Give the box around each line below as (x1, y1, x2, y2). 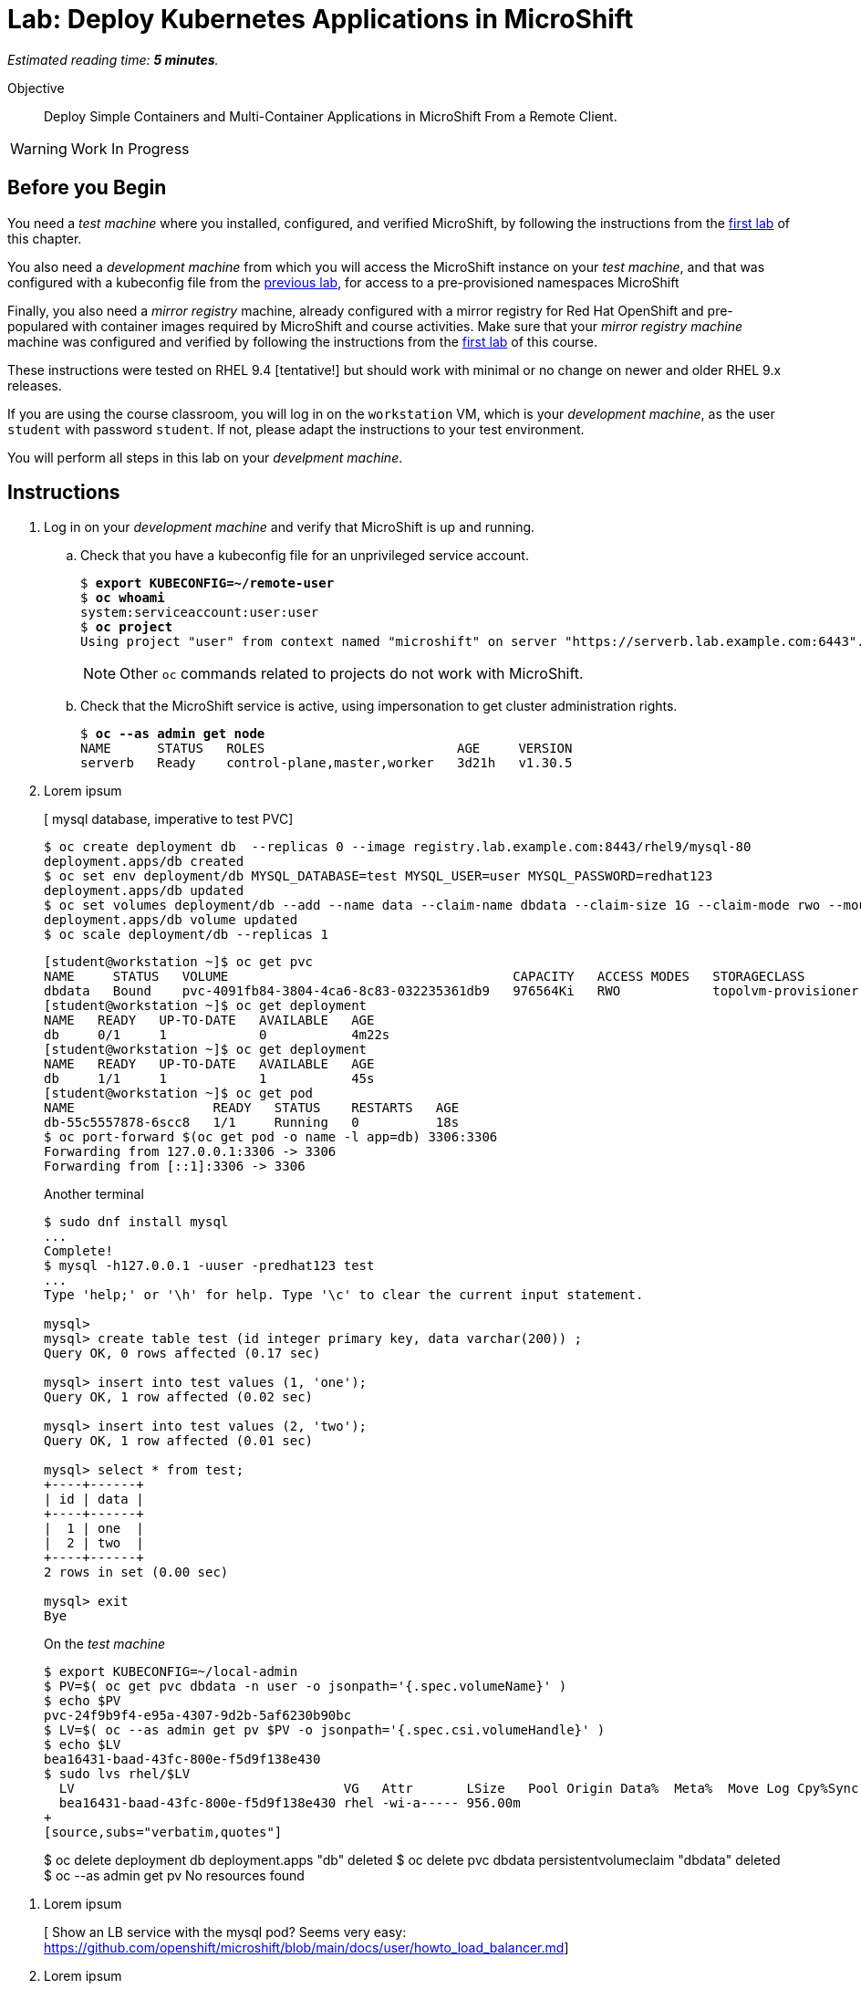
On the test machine (44, 1636, 166, 1652)
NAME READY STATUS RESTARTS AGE (44, 1100, 460, 1116)
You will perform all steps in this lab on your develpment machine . (7, 449, 403, 465)
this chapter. (7, 230, 82, 246)
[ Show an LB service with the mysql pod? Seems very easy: (44, 1924, 407, 1941)
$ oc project (80, 620, 173, 635)
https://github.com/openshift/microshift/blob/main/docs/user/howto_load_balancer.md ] (44, 1940, 569, 1956)
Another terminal (44, 1186, 144, 1203)
